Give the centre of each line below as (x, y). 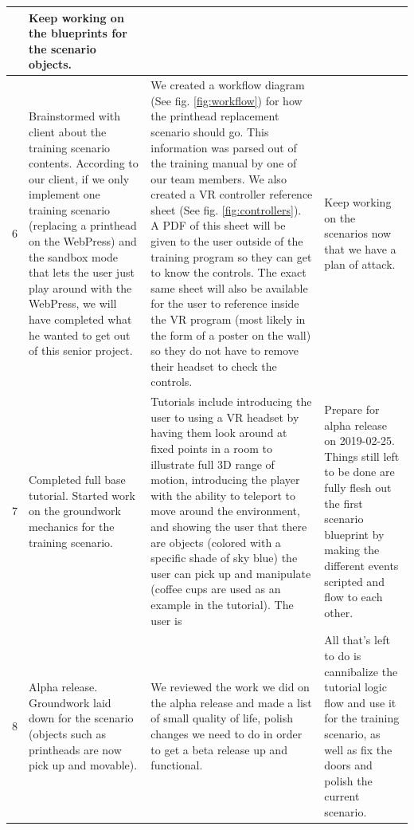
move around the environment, (225, 511)
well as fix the (358, 749)
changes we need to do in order (227, 733)
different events (361, 565)
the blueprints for (78, 33)
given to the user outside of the (227, 241)
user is (166, 620)
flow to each (353, 597)
